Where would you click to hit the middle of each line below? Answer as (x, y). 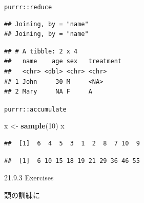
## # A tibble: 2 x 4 (41, 51)
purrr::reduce (28, 7)
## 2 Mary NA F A (48, 92)
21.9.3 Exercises (29, 178)
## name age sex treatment (63, 61)
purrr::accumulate (35, 109)
